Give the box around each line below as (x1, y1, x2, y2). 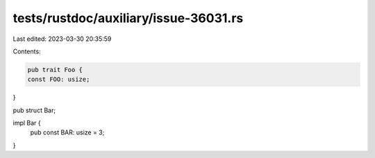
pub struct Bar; (12, 106, 56, 114)
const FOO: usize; (27, 76, 90, 83)
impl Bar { (12, 119, 41, 128)
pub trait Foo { (27, 66, 83, 73)
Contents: (12, 47, 41, 55)
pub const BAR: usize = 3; (30, 128, 105, 137)
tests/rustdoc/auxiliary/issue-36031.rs (12, 10, 244, 26)
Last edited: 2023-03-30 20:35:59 (12, 35, 112, 43)
